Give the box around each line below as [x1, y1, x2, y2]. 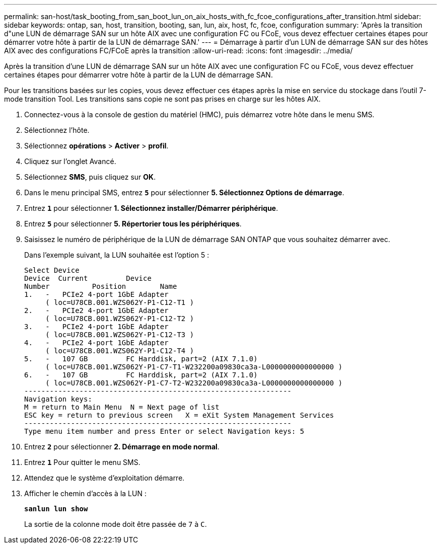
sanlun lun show [24, 505, 88, 513]
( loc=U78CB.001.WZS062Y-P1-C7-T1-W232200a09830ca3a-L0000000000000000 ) [45, 363, 343, 371]
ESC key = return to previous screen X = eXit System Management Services [24, 411, 334, 419]
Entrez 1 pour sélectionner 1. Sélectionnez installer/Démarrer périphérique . [24, 204, 278, 212]
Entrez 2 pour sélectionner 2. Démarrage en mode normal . [24, 442, 219, 451]
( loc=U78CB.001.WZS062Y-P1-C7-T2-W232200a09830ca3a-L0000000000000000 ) [45, 379, 343, 387]
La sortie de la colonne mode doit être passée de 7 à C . [24, 520, 207, 528]
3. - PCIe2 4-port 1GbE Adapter [24, 323, 169, 331]
